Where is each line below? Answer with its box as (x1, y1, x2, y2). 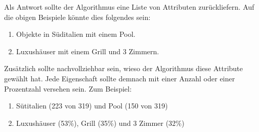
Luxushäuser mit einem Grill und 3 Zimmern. (16, 46, 159, 56)
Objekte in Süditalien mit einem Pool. (16, 29, 135, 39)
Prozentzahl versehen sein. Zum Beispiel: (4, 83, 132, 94)
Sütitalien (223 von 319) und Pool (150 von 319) (16, 100, 168, 111)
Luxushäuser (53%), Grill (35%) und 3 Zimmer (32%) (16, 117, 184, 128)
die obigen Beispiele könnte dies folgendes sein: (4, 11, 151, 22)
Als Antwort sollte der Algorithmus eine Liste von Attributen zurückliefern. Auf (4, 2, 254, 12)
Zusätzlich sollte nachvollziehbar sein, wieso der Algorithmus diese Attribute (4, 63, 243, 74)
